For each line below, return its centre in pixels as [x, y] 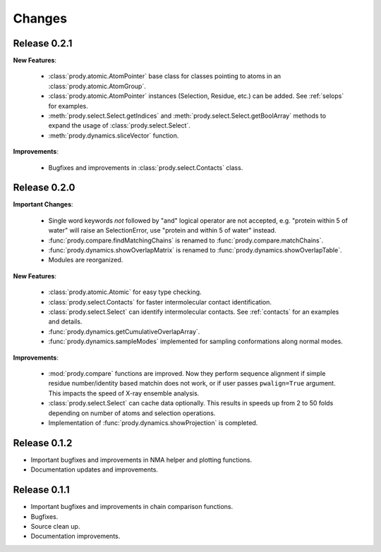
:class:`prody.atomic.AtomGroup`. [97, 86]
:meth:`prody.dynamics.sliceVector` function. [114, 135]
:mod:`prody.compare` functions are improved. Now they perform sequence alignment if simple [187, 373]
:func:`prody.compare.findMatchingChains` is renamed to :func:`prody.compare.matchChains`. [186, 240]
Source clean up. [55, 526]
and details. [65, 321]
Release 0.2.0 [44, 188]
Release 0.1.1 [41, 490]
